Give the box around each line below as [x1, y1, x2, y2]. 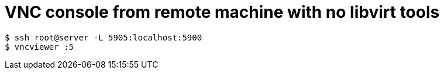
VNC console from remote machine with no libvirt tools [5, 2, 440, 22]
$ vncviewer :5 [5, 42, 74, 51]
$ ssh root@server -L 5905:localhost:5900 [5, 32, 202, 42]
